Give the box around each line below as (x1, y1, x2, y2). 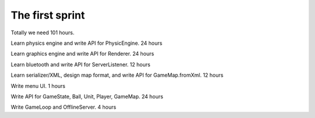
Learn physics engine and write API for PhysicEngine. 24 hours (10, 40, 163, 47)
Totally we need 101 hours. (10, 29, 75, 36)
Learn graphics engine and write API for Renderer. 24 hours (10, 50, 155, 58)
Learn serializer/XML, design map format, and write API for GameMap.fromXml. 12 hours (10, 71, 224, 78)
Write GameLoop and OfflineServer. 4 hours (10, 103, 117, 110)
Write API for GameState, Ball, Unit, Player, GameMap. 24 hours (10, 93, 163, 100)
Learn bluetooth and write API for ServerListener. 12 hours (10, 61, 151, 68)
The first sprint (10, 9, 85, 22)
